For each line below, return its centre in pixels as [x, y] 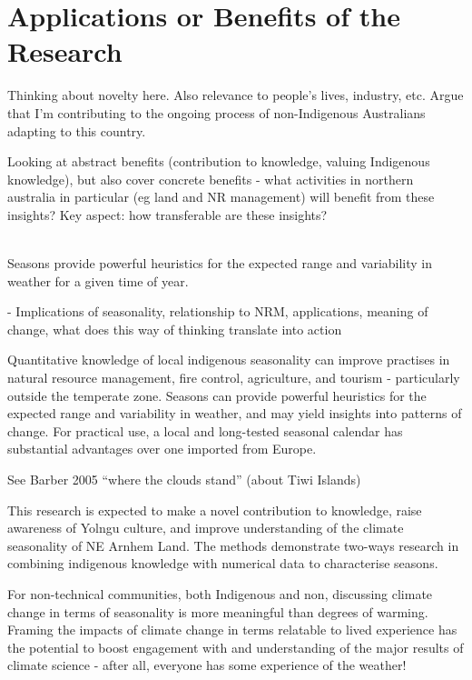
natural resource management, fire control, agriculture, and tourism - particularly [234, 378]
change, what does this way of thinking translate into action [175, 329]
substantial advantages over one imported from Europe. [162, 449]
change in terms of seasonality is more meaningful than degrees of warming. [218, 611]
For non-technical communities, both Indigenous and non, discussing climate [220, 593]
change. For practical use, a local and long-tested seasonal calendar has [205, 430]
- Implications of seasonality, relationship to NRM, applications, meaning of [218, 311]
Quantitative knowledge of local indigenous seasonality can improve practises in [229, 360]
